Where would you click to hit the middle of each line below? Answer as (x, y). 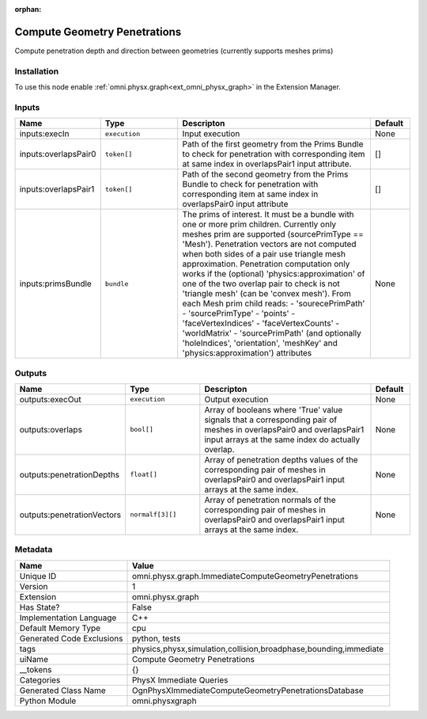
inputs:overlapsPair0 (58, 154)
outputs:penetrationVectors (70, 515)
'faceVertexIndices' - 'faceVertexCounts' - (261, 323)
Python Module (48, 701)
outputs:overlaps (51, 429)
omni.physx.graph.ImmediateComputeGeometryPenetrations (245, 576)
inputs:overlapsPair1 (57, 189)
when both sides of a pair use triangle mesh (264, 254)
